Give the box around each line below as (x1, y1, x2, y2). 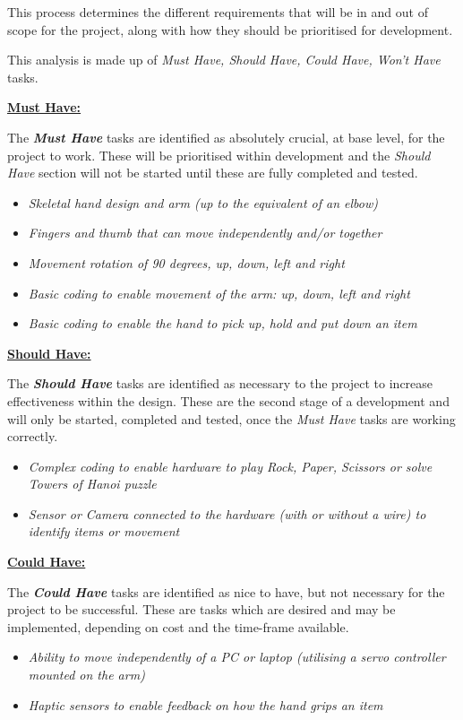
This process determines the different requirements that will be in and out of (7, 3, 428, 21)
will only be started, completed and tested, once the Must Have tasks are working (7, 409, 456, 428)
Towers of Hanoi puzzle (28, 474, 157, 493)
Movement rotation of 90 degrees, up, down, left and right (28, 253, 345, 272)
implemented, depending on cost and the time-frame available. (7, 617, 349, 636)
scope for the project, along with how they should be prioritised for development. (7, 20, 453, 39)
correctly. (7, 427, 58, 446)
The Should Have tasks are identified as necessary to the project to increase (7, 374, 433, 393)
